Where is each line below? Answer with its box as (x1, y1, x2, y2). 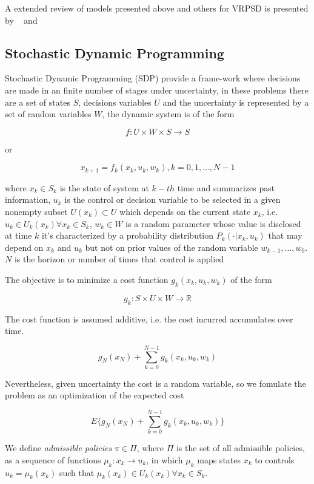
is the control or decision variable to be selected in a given (64, 193, 281, 206)
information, (5, 193, 51, 206)
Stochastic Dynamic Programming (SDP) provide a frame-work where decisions (5, 72, 301, 84)
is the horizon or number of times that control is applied (14, 253, 224, 265)
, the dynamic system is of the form (102, 107, 235, 120)
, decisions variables (78, 95, 152, 108)
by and (5, 13, 38, 26)
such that (59, 466, 95, 479)
